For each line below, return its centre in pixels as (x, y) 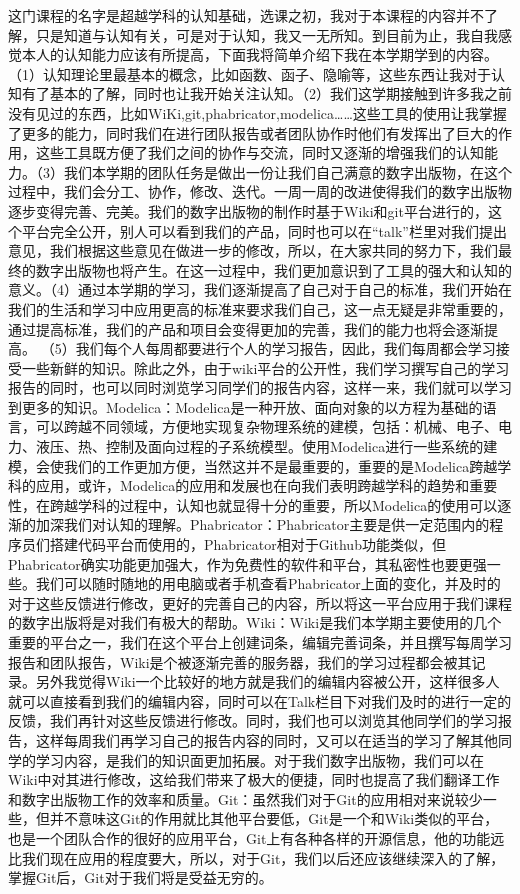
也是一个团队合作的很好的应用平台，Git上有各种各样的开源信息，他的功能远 (256, 837)
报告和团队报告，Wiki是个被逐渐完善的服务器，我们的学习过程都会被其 (240, 661)
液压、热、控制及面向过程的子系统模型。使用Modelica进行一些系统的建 (266, 446)
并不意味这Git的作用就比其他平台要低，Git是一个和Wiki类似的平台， (274, 818)
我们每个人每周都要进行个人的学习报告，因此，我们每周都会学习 (285, 348)
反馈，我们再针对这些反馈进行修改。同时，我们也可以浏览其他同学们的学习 (253, 720)
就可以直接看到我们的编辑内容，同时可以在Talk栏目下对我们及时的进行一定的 (260, 700)
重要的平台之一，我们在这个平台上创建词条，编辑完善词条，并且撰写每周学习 (260, 642)
